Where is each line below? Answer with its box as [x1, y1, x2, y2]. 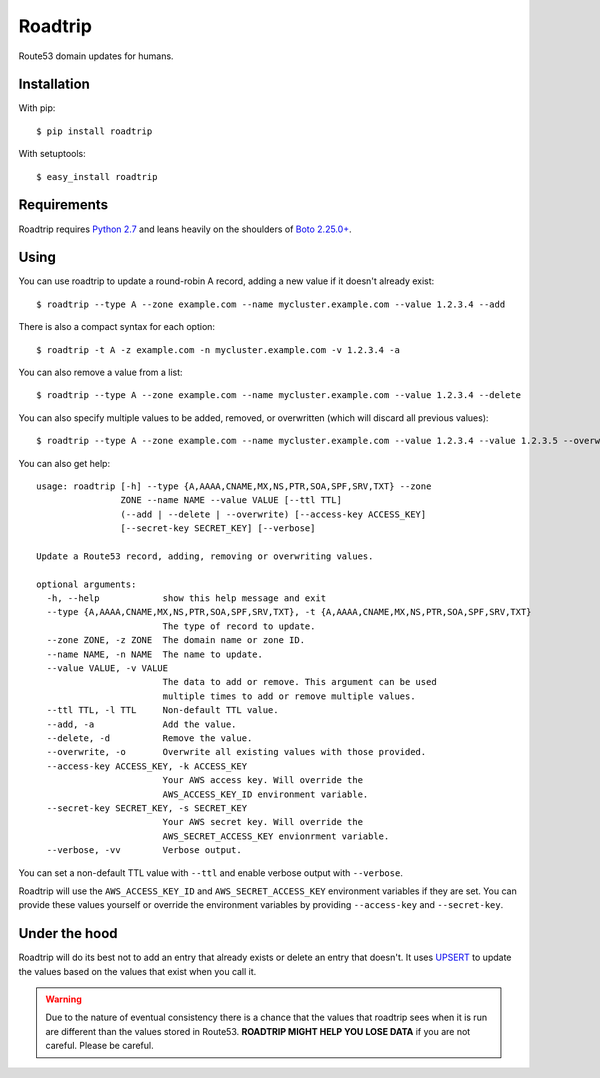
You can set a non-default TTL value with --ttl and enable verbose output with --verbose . [18, 866, 404, 879]
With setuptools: [18, 148, 87, 160]
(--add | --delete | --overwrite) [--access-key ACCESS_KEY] [120, 508, 427, 520]
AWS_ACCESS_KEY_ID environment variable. [162, 788, 369, 800]
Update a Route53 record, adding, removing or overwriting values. [36, 550, 374, 562]
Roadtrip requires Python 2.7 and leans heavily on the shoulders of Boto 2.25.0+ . [18, 223, 352, 235]
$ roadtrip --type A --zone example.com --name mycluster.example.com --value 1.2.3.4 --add [36, 298, 506, 310]
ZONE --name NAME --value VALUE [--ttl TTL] [120, 495, 342, 506]
